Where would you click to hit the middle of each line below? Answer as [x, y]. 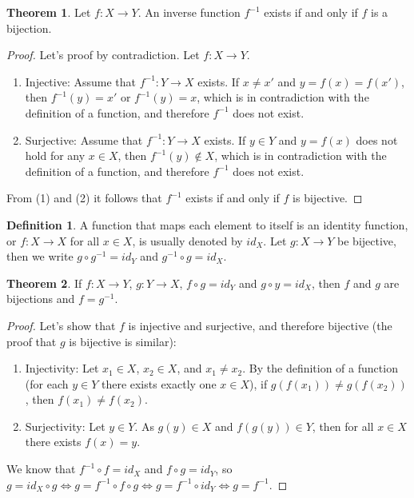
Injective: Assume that [80, 81]
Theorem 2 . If [44, 283]
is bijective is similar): [123, 341]
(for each [47, 383]
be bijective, [367, 240]
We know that [41, 469]
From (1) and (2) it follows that [84, 198]
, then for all [343, 426]
